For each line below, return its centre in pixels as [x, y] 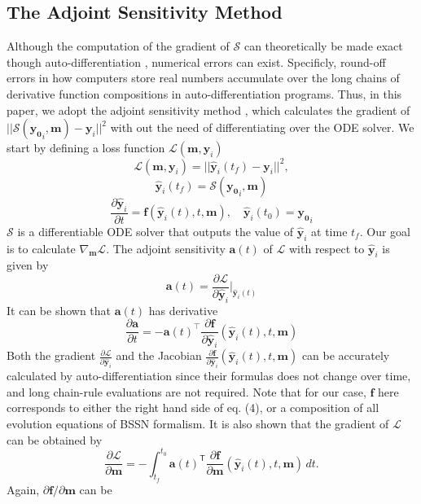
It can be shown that [59, 310]
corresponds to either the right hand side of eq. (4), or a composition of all [193, 408]
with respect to [327, 248]
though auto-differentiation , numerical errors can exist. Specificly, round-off [196, 61]
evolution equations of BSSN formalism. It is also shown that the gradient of [198, 423]
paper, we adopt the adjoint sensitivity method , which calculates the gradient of [208, 110]
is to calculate [41, 248]
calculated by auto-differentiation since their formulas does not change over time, [209, 376]
